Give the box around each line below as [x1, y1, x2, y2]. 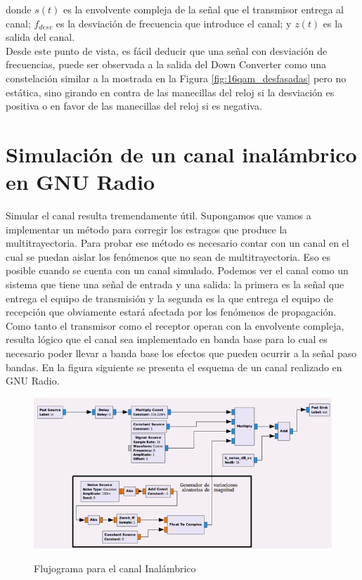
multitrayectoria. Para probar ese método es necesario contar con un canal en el [6, 236, 349, 250]
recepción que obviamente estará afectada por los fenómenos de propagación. [6, 304, 337, 319]
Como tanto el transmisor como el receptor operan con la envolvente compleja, [6, 318, 344, 333]
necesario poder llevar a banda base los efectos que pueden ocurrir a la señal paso [6, 346, 357, 360]
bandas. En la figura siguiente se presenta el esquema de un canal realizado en [6, 359, 342, 374]
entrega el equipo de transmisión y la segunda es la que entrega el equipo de [6, 290, 334, 305]
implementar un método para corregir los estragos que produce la [6, 221, 287, 236]
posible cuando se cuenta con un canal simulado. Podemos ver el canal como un [6, 263, 349, 278]
